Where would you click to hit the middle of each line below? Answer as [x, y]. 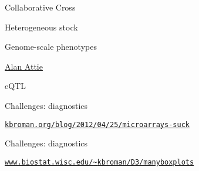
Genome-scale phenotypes [51, 47]
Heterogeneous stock [41, 27]
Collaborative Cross [40, 7]
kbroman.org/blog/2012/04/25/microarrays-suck [97, 124]
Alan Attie [24, 66]
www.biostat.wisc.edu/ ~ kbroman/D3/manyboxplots [99, 162]
